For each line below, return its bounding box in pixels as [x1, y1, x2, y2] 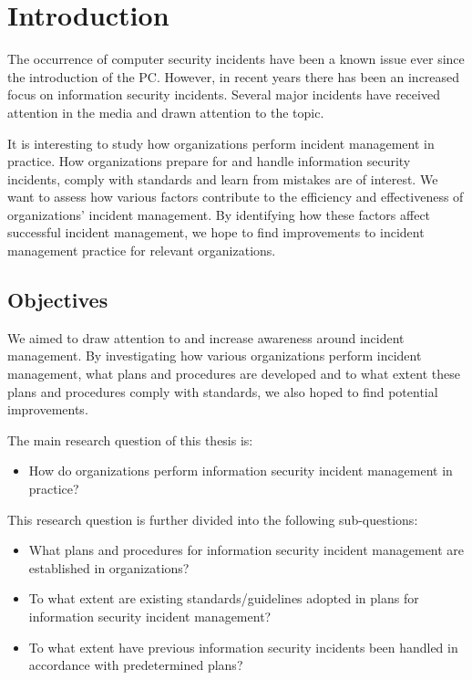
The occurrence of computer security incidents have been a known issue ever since [7, 49, 465, 68]
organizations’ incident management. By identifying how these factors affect [7, 204, 431, 224]
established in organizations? [28, 558, 190, 577]
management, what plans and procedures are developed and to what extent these [7, 364, 460, 383]
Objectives [7, 286, 108, 314]
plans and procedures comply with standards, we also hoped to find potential [7, 382, 438, 401]
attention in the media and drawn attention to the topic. [7, 102, 324, 121]
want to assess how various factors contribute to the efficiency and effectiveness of [7, 187, 464, 206]
